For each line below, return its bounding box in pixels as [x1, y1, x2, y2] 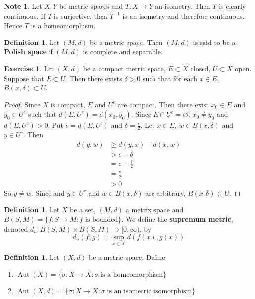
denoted [4, 223, 28, 234]
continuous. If [4, 10, 46, 21]
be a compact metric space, [83, 63, 166, 73]
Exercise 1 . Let [4, 63, 54, 73]
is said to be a [193, 37, 236, 47]
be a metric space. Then [90, 37, 163, 47]
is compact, [51, 99, 85, 109]
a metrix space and [125, 204, 184, 214]
